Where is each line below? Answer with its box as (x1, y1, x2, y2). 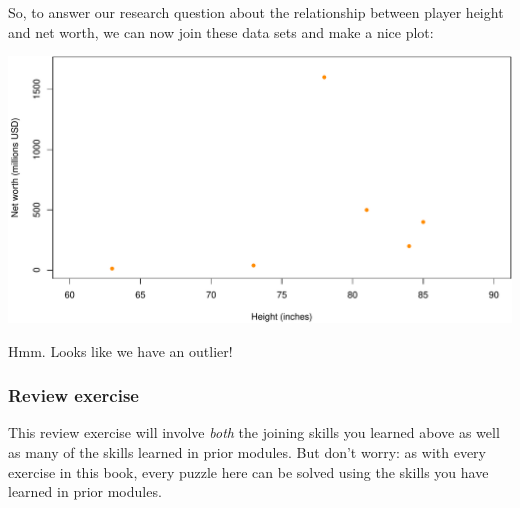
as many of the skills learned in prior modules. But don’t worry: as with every (8, 441, 486, 462)
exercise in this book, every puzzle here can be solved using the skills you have (8, 461, 489, 482)
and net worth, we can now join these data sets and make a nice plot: (8, 21, 434, 42)
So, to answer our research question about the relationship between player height (8, 2, 504, 22)
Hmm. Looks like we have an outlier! (8, 340, 233, 361)
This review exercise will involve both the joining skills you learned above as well (8, 422, 500, 443)
